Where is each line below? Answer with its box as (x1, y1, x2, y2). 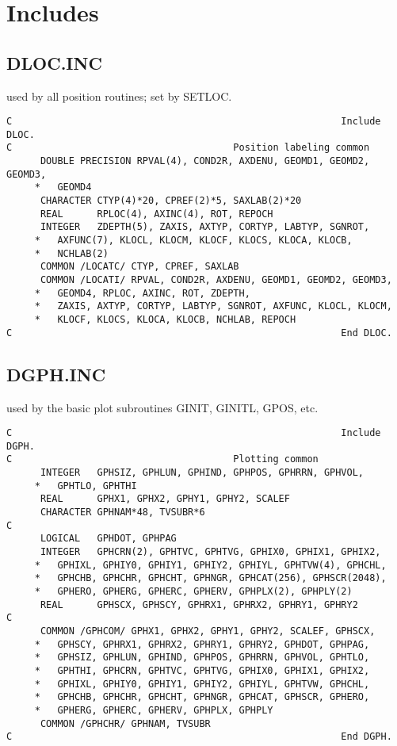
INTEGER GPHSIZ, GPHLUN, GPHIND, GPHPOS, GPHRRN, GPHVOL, (40, 467, 365, 479)
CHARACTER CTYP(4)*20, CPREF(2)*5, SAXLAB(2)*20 (40, 195, 302, 207)
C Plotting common (6, 453, 319, 465)
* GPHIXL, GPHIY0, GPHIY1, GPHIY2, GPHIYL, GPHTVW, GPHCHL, (34, 678, 370, 690)
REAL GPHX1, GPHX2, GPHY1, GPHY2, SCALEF (40, 493, 290, 505)
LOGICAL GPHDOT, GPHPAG (40, 533, 177, 545)
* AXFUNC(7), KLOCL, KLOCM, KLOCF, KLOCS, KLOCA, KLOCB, (34, 235, 353, 247)
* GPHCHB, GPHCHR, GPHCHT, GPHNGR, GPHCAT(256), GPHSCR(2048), (34, 572, 387, 584)
